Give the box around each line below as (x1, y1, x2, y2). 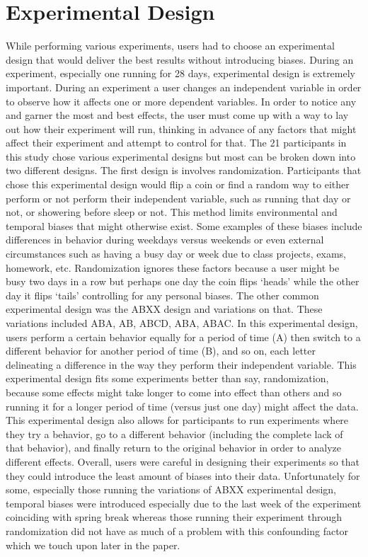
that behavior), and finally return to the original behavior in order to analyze (6, 440, 342, 455)
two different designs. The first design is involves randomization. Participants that (6, 163, 362, 178)
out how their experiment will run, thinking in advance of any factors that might (6, 121, 357, 136)
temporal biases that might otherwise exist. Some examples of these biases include (6, 218, 362, 233)
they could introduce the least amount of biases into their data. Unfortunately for (6, 468, 360, 483)
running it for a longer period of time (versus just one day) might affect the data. (6, 398, 359, 413)
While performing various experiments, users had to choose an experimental (6, 38, 335, 53)
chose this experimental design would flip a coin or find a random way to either (6, 177, 350, 192)
